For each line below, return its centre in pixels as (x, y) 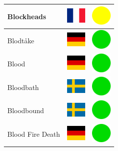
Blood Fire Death (34, 134)
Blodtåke (21, 40)
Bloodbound (26, 110)
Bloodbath (23, 87)
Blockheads (27, 16)
